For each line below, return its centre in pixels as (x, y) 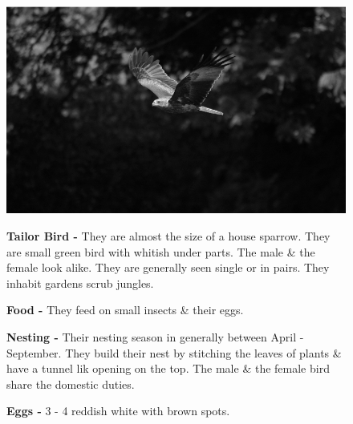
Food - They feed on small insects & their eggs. (125, 310)
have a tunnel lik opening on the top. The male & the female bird (168, 368)
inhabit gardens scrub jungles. (80, 283)
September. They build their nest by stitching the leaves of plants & (174, 352)
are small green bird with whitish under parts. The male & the (161, 251)
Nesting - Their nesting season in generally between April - (155, 337)
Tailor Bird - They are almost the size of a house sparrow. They (168, 236)
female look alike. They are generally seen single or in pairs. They (168, 267)
